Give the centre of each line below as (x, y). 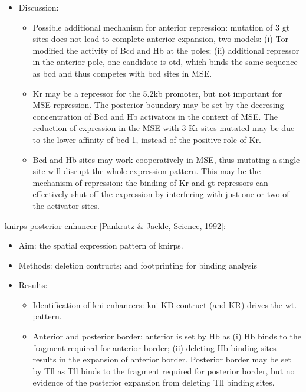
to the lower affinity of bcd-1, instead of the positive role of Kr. (147, 139)
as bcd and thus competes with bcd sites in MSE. (122, 73)
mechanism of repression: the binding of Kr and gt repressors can (150, 182)
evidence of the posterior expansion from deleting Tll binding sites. (154, 382)
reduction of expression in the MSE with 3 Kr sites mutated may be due (164, 128)
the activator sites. (66, 205)
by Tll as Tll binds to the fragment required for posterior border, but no (164, 370)
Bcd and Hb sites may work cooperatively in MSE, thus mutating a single (166, 159)
